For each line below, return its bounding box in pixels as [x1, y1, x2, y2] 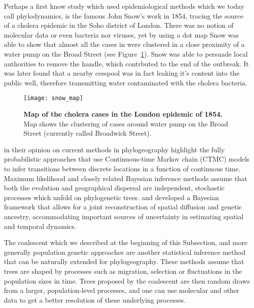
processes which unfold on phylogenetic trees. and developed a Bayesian [4, 192, 219, 202]
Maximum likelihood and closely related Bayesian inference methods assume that [4, 173, 247, 183]
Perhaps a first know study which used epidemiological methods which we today [4, 1, 245, 11]
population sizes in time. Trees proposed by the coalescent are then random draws [4, 275, 250, 286]
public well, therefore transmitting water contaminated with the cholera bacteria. [4, 77, 247, 87]
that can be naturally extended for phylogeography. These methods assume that [4, 256, 244, 267]
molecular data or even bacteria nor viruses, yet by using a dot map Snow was [4, 29, 239, 40]
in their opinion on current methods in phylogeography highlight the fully [4, 144, 225, 154]
